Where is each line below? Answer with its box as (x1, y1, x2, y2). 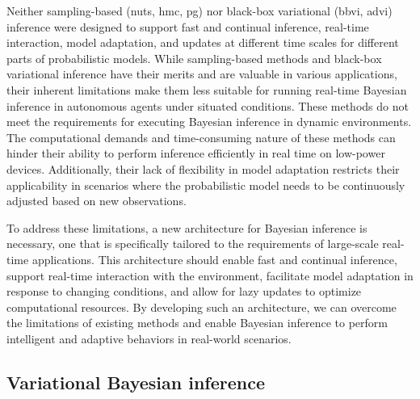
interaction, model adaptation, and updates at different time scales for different (6, 34, 399, 51)
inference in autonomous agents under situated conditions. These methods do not (6, 97, 409, 114)
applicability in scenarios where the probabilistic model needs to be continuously (6, 176, 405, 193)
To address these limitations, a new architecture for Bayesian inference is (6, 219, 367, 236)
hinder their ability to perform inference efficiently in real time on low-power (6, 145, 385, 162)
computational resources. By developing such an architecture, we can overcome (6, 298, 397, 315)
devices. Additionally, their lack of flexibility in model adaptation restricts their (6, 160, 400, 177)
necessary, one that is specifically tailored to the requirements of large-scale (6, 235, 379, 252)
